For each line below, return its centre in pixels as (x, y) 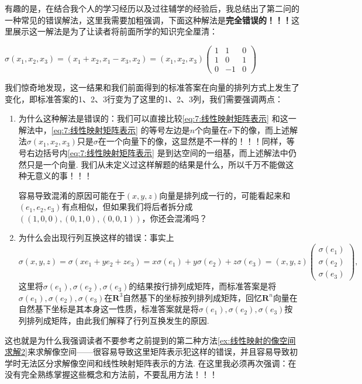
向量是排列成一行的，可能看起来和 (225, 195)
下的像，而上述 (261, 129)
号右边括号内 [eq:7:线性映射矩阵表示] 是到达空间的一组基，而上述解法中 (153, 152)
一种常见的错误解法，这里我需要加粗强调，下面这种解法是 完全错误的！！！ (148, 20)
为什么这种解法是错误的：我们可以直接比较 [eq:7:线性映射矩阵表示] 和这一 (157, 118)
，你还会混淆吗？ (175, 218)
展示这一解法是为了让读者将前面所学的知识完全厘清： (115, 31)
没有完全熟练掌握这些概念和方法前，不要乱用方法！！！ (111, 374)
